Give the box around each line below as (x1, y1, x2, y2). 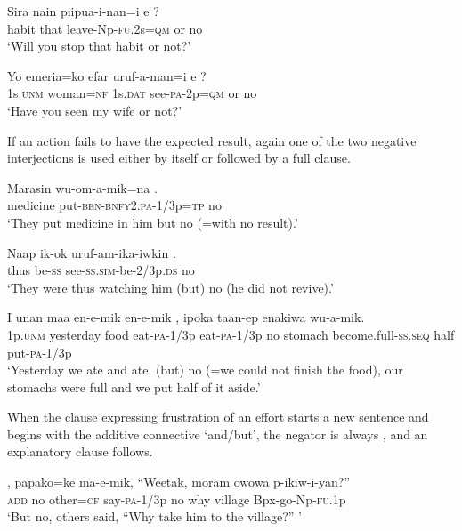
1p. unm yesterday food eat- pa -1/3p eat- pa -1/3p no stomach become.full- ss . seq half (7, 325, 455, 343)
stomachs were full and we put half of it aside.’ (7, 377, 261, 396)
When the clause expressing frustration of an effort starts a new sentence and (7, 407, 429, 426)
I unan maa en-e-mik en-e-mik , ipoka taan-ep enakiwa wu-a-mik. (7, 308, 365, 326)
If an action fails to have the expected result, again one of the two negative (7, 131, 417, 149)
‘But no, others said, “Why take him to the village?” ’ (7, 507, 302, 526)
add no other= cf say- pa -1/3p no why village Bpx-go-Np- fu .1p (7, 489, 346, 508)
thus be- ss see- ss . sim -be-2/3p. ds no (7, 261, 195, 279)
